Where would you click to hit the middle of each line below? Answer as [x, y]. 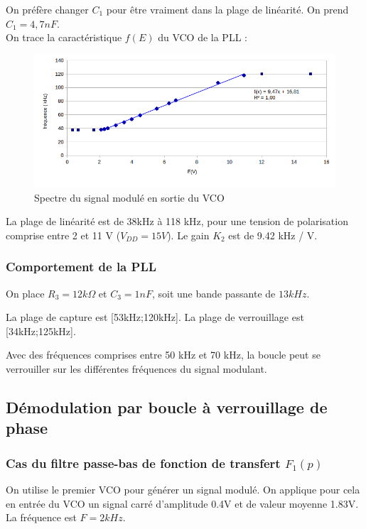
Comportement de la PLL [81, 267]
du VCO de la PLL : [203, 37]
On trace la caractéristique [64, 37]
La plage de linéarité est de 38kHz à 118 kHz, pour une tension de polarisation [177, 221]
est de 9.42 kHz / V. [273, 235]
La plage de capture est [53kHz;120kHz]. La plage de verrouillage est [155, 317]
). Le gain [188, 235]
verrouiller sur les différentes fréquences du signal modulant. [136, 368]
